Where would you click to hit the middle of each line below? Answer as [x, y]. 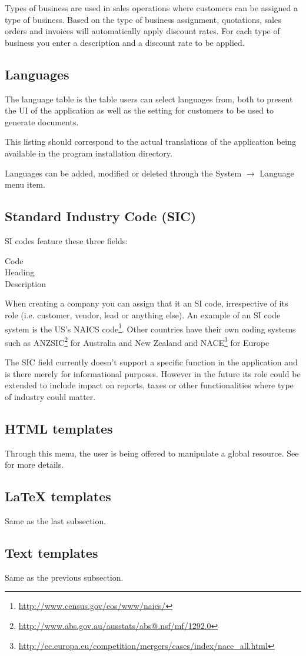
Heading [20, 272]
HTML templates [59, 428]
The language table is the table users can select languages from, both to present [149, 99]
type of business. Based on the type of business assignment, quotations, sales [143, 19]
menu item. [25, 184]
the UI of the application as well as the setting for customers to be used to [139, 110]
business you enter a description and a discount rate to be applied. [125, 42]
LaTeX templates [58, 496]
